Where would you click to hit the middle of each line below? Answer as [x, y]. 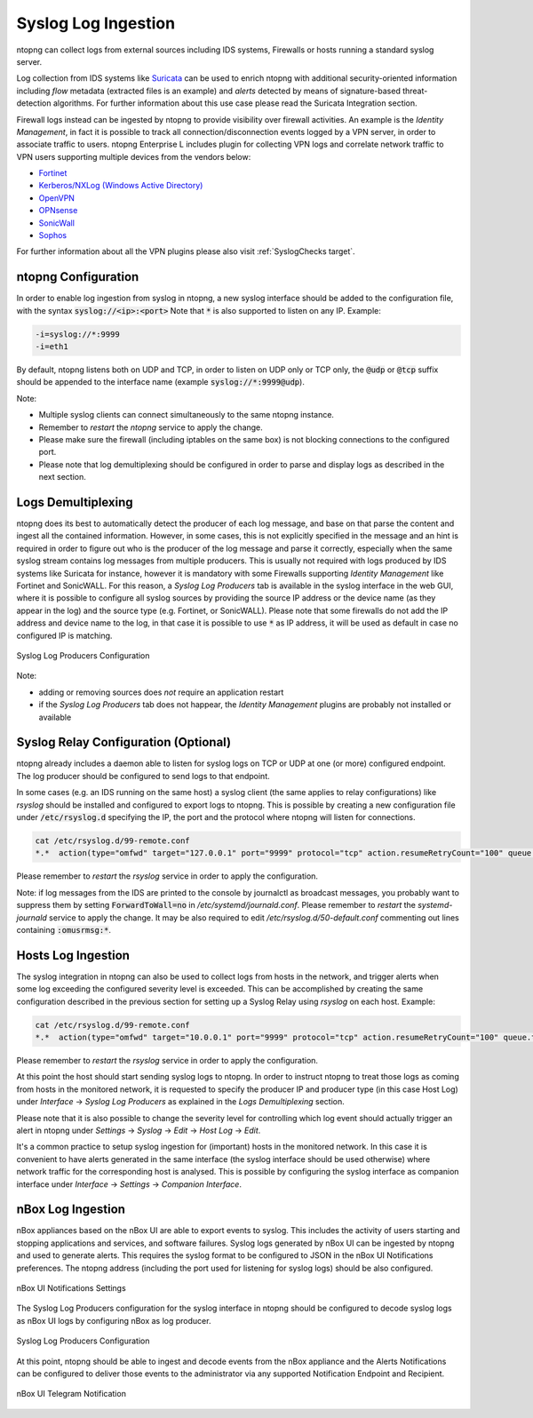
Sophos [53, 235]
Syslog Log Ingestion [96, 23]
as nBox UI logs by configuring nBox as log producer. [114, 1320]
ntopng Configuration [78, 277]
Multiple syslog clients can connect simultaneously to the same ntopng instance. [187, 415]
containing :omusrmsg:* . [64, 929]
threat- [415, 91]
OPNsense [58, 211]
